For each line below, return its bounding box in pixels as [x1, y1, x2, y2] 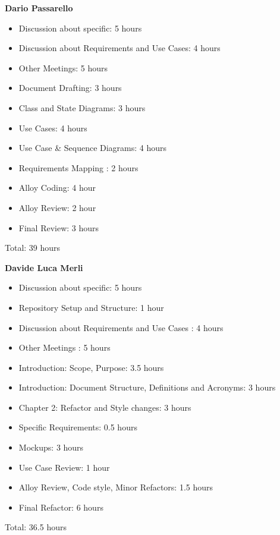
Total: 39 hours [5, 241, 61, 254]
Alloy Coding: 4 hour [18, 181, 96, 194]
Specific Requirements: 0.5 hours [18, 421, 137, 433]
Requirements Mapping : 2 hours [18, 161, 139, 174]
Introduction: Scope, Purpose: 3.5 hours [18, 361, 164, 373]
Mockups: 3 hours [18, 441, 84, 454]
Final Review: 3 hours [18, 221, 99, 234]
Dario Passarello [5, 2, 73, 14]
